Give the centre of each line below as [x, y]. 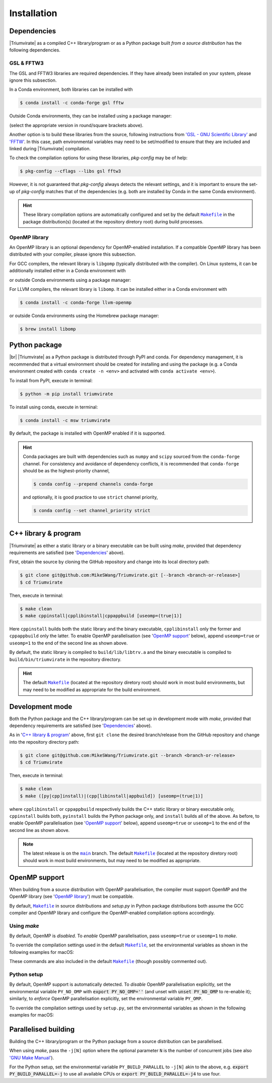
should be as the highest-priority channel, [66, 471]
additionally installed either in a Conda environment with [67, 271]
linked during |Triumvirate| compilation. [50, 148]
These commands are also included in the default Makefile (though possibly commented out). [108, 961]
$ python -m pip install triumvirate [66, 394]
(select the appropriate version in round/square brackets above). [76, 125]
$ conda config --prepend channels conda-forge [93, 484]
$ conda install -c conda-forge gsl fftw [72, 103]
